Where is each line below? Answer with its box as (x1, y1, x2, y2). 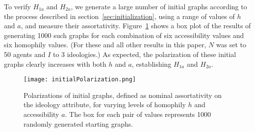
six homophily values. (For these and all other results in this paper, (4, 39, 206, 50)
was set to (216, 39, 247, 50)
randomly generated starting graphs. (24, 118, 133, 129)
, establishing (131, 58, 172, 69)
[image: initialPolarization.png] (24, 76, 136, 83)
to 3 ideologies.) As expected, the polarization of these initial (52, 49, 236, 59)
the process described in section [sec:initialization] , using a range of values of (4, 11, 235, 21)
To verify (4, 1, 31, 11)
